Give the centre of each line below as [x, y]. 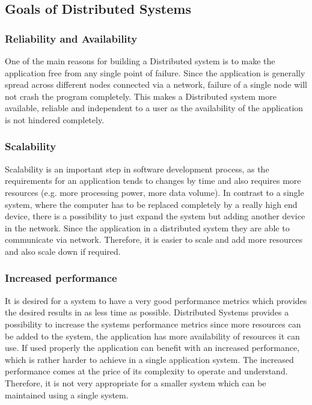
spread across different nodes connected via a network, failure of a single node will [156, 84]
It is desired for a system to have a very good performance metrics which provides [156, 300]
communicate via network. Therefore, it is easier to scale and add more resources [154, 239]
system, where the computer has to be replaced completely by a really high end [151, 204]
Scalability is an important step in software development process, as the [137, 169]
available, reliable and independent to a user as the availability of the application [154, 108]
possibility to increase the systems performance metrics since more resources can [153, 324]
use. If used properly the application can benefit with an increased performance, [152, 348]
